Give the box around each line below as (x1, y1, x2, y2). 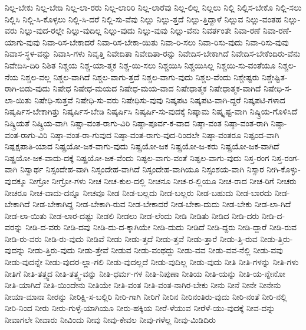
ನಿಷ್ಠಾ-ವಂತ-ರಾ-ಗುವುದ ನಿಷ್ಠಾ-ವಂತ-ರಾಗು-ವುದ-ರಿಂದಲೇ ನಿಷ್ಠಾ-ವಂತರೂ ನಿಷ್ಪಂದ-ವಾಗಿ (50, 128, 279, 141)
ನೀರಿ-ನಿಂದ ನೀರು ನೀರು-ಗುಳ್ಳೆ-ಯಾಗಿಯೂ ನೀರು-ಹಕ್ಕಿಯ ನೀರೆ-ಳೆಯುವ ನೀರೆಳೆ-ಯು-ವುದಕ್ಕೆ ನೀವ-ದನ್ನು (5, 302, 275, 314)
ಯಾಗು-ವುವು (5, 35, 40, 48)
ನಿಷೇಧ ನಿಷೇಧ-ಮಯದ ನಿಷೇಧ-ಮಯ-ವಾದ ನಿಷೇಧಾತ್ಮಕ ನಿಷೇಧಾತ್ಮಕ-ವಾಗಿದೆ (52, 82, 261, 94)
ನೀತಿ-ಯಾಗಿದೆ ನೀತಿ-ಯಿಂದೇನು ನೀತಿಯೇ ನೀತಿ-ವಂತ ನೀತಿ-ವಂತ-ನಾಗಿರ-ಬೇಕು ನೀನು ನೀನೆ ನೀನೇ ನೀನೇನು (5, 279, 281, 291)
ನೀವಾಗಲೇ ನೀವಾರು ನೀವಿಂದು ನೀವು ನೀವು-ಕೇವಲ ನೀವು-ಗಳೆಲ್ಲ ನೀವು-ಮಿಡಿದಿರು (5, 313, 216, 326)
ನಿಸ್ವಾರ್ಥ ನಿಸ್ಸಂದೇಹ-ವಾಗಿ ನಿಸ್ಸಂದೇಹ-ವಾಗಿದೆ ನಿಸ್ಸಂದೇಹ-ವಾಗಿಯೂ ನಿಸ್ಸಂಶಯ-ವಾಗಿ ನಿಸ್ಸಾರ (20, 163, 264, 175)
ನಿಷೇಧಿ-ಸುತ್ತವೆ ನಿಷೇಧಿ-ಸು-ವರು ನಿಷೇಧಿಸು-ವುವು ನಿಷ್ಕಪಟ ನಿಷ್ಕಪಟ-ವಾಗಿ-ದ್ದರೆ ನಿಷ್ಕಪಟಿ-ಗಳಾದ (34, 93, 285, 106)
